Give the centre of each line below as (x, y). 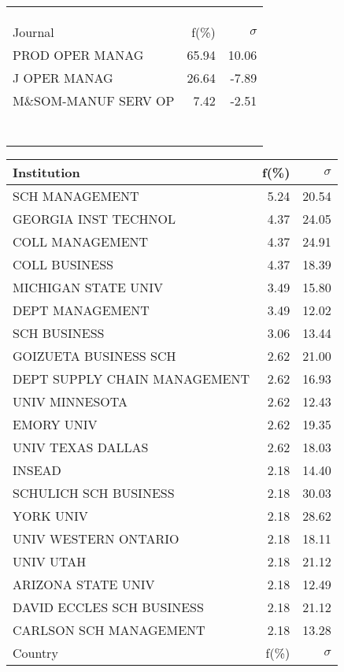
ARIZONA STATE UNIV (84, 584)
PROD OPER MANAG (78, 55)
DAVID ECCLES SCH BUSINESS (108, 607)
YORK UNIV (50, 516)
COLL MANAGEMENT (81, 241)
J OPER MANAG (63, 78)
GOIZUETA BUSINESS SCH (94, 356)
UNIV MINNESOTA (70, 401)
